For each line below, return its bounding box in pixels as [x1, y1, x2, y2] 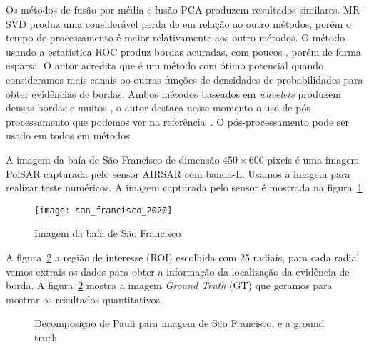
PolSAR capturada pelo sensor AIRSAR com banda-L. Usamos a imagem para [6, 166, 350, 181]
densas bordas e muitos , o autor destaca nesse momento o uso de [6, 100, 293, 115]
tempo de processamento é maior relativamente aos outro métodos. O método [6, 30, 345, 45]
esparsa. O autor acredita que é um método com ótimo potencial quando [6, 58, 324, 73]
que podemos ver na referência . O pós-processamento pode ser [72, 114, 350, 129]
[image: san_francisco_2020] [34, 205, 173, 216]
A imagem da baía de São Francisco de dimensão [6, 151, 220, 166]
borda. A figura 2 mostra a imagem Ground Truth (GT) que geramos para [6, 278, 333, 293]
